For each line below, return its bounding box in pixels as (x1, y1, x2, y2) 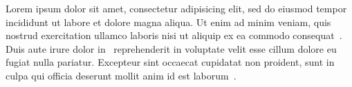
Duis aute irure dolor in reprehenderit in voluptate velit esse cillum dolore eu (6, 41, 337, 55)
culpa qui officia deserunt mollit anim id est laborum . (6, 68, 237, 82)
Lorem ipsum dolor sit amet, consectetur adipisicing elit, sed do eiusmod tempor (6, 1, 347, 15)
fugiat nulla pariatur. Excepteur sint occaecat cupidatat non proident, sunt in (6, 55, 335, 69)
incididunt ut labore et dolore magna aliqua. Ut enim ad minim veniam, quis (6, 14, 331, 29)
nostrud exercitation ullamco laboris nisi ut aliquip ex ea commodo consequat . (6, 28, 342, 42)
